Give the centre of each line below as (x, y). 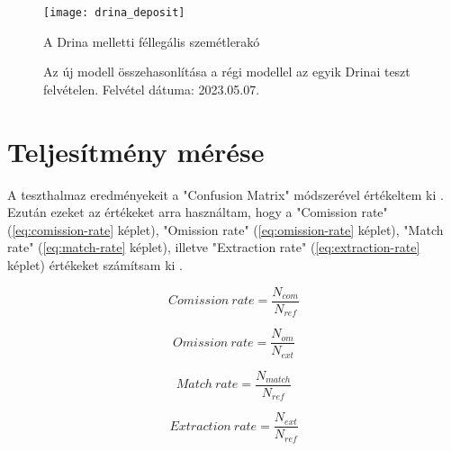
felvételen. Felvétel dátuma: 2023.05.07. (152, 89)
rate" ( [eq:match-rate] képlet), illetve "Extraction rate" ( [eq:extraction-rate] (214, 247)
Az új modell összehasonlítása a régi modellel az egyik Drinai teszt (227, 72)
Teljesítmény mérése (136, 151)
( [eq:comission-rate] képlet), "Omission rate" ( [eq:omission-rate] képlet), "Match (225, 229)
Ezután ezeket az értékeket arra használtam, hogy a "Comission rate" (198, 212)
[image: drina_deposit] (114, 13)
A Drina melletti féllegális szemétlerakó (152, 41)
